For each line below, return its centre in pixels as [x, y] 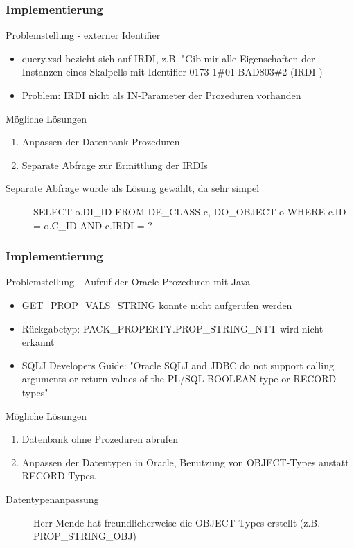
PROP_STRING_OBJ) [85, 536]
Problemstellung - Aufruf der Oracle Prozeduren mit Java [128, 282]
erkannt [38, 342]
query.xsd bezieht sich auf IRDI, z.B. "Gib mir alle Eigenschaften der [168, 58]
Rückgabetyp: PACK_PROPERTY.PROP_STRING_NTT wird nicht [172, 328]
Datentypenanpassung [52, 498]
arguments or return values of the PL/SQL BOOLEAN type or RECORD [179, 379]
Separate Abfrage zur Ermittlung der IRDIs [115, 165]
